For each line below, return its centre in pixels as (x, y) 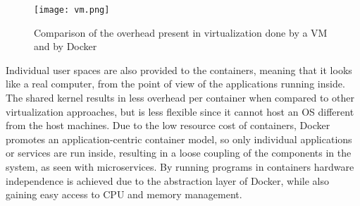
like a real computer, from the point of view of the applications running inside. (175, 84)
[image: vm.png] (72, 10)
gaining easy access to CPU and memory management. (124, 194)
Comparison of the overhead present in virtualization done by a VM (181, 32)
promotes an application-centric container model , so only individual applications (179, 139)
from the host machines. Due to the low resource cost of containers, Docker (168, 125)
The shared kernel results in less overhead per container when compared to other (180, 98)
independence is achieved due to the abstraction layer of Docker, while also (168, 180)
